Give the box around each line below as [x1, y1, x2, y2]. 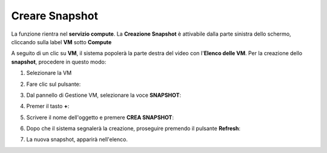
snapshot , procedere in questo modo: [11, 58, 107, 65]
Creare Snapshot [11, 9, 98, 22]
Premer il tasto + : [26, 103, 70, 110]
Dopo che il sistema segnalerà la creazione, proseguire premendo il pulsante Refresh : [26, 125, 241, 132]
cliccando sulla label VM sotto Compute [11, 38, 112, 45]
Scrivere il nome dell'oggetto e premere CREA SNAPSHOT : [26, 114, 174, 121]
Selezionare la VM [26, 70, 72, 77]
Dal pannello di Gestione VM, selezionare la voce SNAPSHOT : [26, 91, 182, 99]
